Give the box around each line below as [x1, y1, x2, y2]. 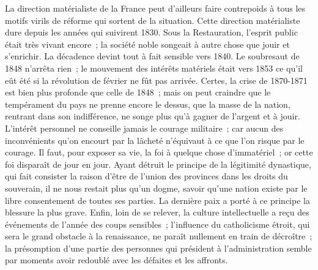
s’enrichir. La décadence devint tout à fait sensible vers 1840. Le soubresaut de [5, 50, 300, 62]
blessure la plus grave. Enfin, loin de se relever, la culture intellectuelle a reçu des [5, 206, 309, 219]
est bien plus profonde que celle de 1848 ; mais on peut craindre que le [5, 86, 271, 99]
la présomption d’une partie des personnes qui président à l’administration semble [5, 241, 312, 254]
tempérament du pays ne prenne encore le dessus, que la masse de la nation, [5, 97, 290, 110]
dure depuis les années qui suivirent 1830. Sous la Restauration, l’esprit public [5, 26, 298, 39]
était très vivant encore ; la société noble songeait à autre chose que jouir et [5, 37, 290, 50]
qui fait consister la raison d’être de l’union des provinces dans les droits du [5, 170, 288, 182]
